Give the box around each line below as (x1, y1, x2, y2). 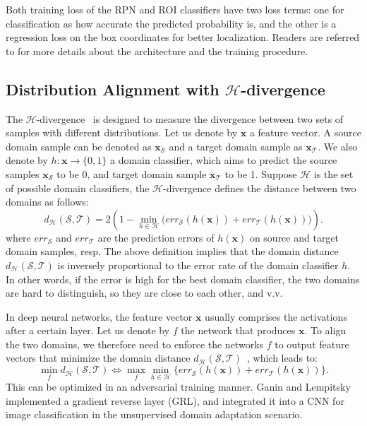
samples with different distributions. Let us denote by (6, 125, 238, 140)
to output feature (275, 336, 349, 351)
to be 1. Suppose (224, 166, 297, 181)
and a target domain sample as (169, 138, 303, 153)
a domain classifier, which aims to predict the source (110, 153, 337, 167)
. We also (318, 138, 358, 153)
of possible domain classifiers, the (6, 180, 150, 195)
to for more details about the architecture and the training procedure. (6, 43, 308, 58)
